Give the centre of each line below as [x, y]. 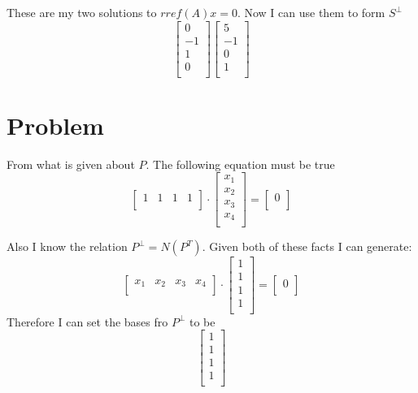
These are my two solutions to [82, 12]
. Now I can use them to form [311, 12]
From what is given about [71, 164]
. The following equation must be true [240, 164]
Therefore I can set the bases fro [87, 321]
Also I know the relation [67, 246]
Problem [55, 125]
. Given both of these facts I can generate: [307, 246]
